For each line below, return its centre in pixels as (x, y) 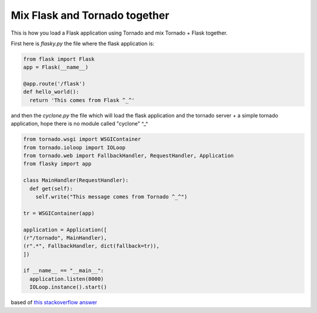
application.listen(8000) (67, 279)
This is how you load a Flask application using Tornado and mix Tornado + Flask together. (119, 33)
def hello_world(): (51, 92)
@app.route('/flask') (54, 84)
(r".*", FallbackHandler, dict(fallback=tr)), (91, 246)
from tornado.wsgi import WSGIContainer (82, 139)
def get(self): (51, 189)
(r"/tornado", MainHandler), (65, 238)
